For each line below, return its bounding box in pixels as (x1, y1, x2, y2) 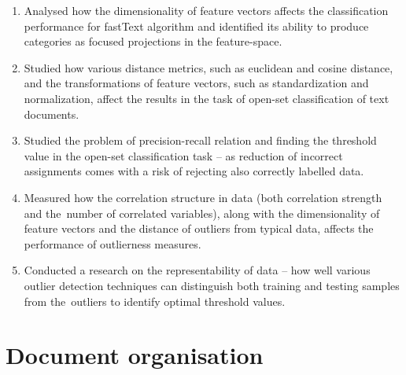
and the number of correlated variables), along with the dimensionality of (24, 204, 380, 221)
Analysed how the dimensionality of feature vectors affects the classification (24, 2, 389, 18)
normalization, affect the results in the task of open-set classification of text (24, 90, 389, 106)
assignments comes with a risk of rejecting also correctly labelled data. (24, 163, 364, 179)
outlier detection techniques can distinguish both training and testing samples (24, 277, 400, 293)
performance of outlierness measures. (24, 235, 201, 252)
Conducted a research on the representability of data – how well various (24, 262, 371, 278)
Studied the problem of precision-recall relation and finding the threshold (24, 132, 377, 149)
